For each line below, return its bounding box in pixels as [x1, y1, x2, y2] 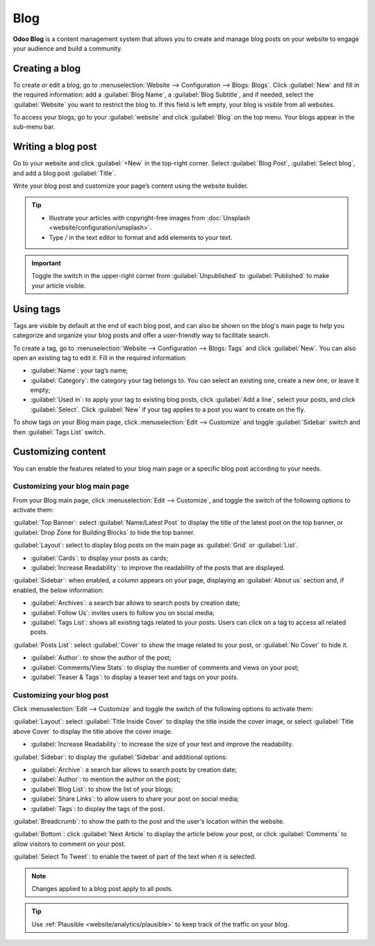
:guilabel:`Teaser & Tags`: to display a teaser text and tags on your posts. [30, 673, 239, 681]
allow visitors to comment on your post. [12, 840, 126, 848]
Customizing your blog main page [12, 482, 130, 491]
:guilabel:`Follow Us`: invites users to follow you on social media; [30, 608, 215, 617]
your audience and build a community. [12, 44, 123, 52]
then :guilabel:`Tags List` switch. [12, 427, 106, 436]
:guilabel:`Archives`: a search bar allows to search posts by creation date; [30, 598, 241, 607]
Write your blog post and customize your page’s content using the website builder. [12, 181, 249, 190]
